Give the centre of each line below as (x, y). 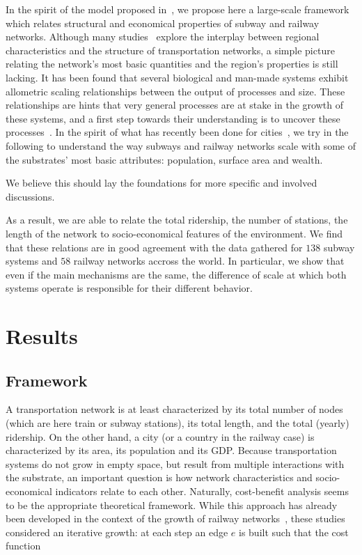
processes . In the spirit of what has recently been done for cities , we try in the (177, 132)
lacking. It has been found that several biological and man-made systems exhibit (177, 77)
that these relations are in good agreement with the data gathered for (154, 247)
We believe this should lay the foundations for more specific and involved (162, 183)
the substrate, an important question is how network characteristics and (159, 477)
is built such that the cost (293, 532)
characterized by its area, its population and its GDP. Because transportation (171, 450)
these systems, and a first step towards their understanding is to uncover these (173, 118)
